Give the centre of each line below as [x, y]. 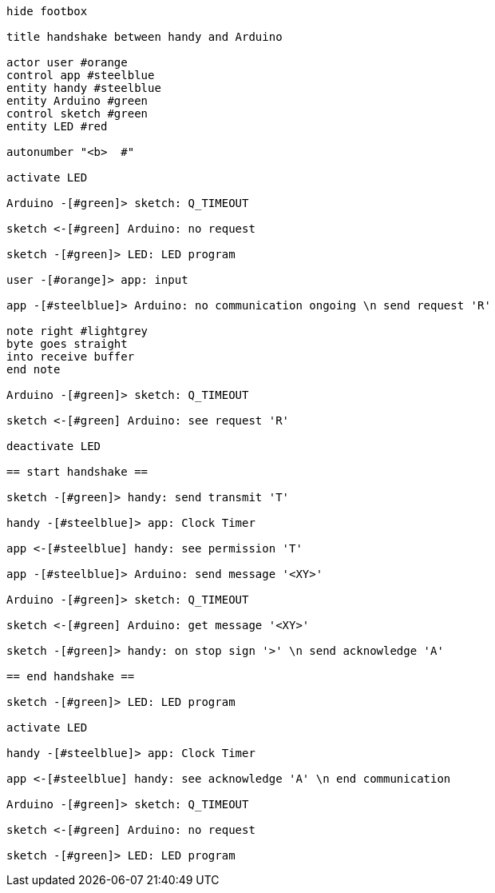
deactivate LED [54, 446]
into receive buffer [71, 357]
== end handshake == [71, 676]
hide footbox [47, 11]
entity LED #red [57, 126]
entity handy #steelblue [84, 88]
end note [34, 369]
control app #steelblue [81, 75]
